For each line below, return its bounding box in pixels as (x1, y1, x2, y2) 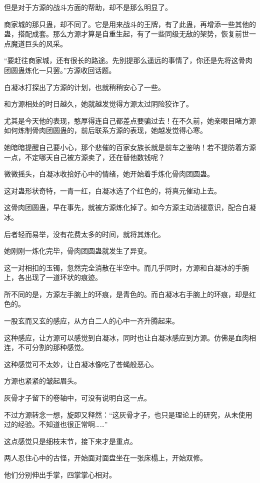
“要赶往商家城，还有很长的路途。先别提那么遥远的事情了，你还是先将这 (4, 55, 238, 65)
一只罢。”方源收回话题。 (38, 64, 116, 75)
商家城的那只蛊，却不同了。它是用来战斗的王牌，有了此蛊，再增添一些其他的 (4, 18, 256, 29)
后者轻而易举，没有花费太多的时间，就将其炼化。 (4, 228, 165, 239)
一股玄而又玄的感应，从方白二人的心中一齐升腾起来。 (4, 315, 179, 326)
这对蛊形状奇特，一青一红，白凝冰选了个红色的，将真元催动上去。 (4, 185, 221, 195)
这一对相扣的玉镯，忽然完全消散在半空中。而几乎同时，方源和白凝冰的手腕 (4, 262, 249, 272)
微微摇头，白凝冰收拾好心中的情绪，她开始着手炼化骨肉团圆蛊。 (4, 168, 214, 179)
